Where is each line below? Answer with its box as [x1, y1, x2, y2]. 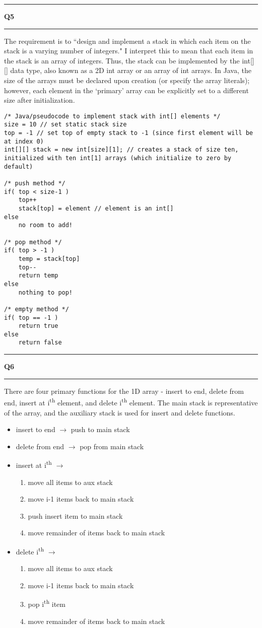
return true [18, 322, 58, 330]
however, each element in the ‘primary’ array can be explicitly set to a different [4, 85, 249, 95]
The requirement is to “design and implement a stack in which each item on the [4, 35, 251, 46]
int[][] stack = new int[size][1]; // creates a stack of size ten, [4, 146, 239, 154]
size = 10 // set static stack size [4, 121, 127, 128]
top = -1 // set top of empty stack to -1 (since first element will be [4, 129, 253, 137]
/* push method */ [4, 180, 65, 187]
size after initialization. [4, 95, 75, 105]
